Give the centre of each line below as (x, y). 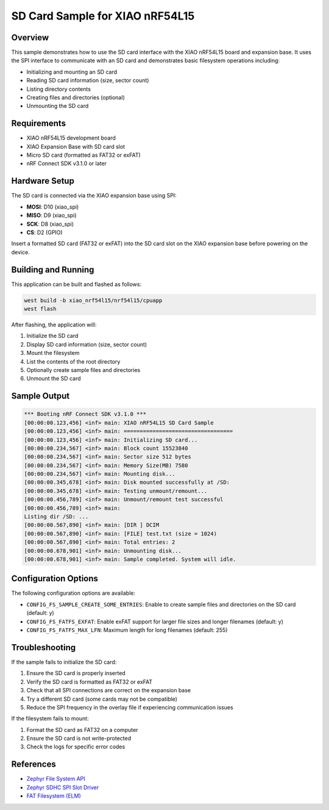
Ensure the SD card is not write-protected (79, 739)
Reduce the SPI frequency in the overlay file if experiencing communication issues (130, 707)
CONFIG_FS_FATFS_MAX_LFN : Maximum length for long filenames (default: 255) (127, 630)
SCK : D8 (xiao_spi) (50, 224)
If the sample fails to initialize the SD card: (64, 662)
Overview (30, 38)
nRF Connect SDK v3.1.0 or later (66, 163)
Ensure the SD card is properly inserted (76, 673)
